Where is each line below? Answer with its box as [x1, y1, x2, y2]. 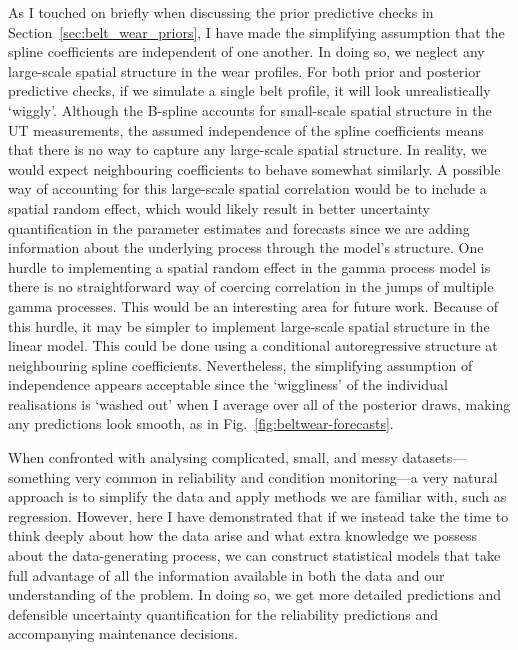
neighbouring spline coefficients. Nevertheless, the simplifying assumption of [8, 354, 473, 375]
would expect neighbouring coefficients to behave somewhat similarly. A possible [8, 158, 501, 179]
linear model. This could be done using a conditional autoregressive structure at [8, 335, 498, 356]
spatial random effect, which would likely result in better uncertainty [8, 197, 430, 218]
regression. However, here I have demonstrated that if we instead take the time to [8, 505, 509, 526]
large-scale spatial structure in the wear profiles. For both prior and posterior [8, 60, 481, 81]
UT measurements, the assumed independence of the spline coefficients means [8, 119, 484, 140]
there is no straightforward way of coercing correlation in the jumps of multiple [8, 276, 494, 297]
